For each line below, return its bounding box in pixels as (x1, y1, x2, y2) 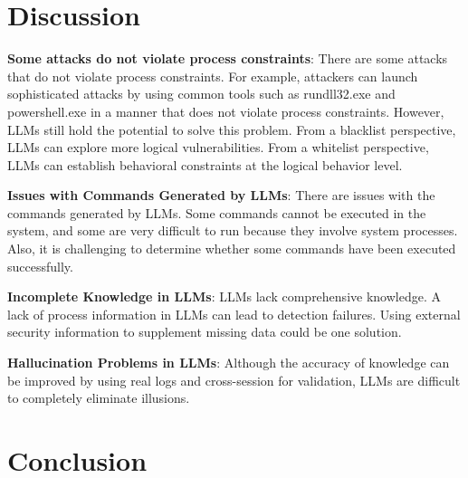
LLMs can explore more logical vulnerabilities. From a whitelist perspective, (7, 138, 429, 157)
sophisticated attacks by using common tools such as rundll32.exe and (7, 84, 396, 103)
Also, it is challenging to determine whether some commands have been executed (7, 239, 456, 258)
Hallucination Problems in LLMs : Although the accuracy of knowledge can (7, 353, 450, 372)
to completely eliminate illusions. (7, 388, 190, 407)
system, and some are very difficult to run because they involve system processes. (7, 221, 458, 240)
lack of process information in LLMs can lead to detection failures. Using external (7, 304, 461, 323)
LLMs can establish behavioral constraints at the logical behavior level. (7, 155, 403, 174)
